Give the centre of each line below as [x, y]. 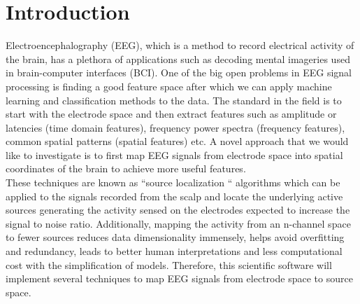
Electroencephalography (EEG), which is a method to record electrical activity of [180, 45]
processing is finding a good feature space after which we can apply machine [169, 86]
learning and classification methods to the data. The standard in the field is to [174, 100]
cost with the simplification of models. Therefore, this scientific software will [169, 264]
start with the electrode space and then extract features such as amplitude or [171, 114]
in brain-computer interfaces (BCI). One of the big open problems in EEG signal [179, 72]
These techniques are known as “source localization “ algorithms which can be [173, 182]
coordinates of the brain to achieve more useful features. [126, 168]
